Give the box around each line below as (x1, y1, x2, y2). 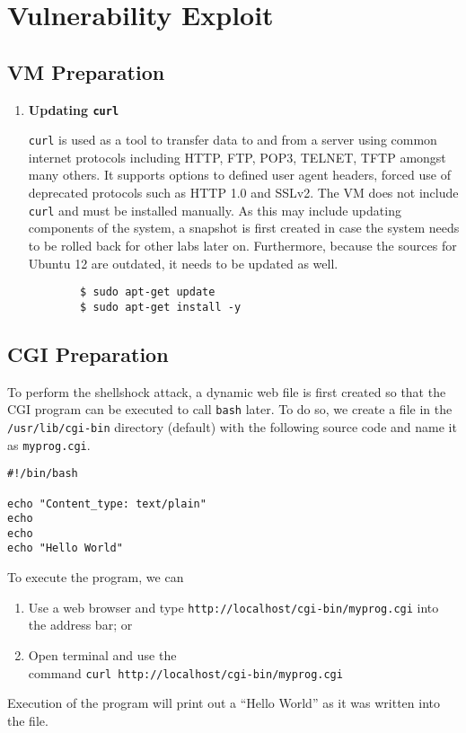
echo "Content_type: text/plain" (7, 497, 207, 510)
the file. (7, 711, 48, 729)
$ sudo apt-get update (80, 286, 215, 299)
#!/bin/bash (7, 467, 78, 481)
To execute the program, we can (7, 568, 184, 587)
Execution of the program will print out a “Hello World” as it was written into (7, 693, 441, 712)
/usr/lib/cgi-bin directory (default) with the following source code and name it (7, 417, 457, 436)
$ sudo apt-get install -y (80, 300, 242, 314)
